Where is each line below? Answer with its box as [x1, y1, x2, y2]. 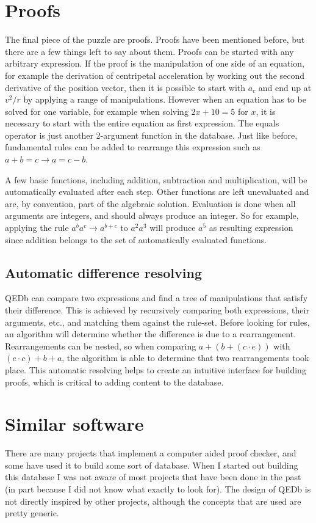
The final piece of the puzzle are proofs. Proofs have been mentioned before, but [5, 33, 305, 46]
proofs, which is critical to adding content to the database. [5, 375, 224, 388]
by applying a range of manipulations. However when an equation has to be [23, 93, 306, 106]
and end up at [258, 81, 312, 93]
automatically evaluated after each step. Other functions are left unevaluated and [5, 185, 309, 198]
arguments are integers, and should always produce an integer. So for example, [5, 209, 299, 222]
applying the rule [5, 221, 69, 234]
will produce [149, 221, 196, 234]
